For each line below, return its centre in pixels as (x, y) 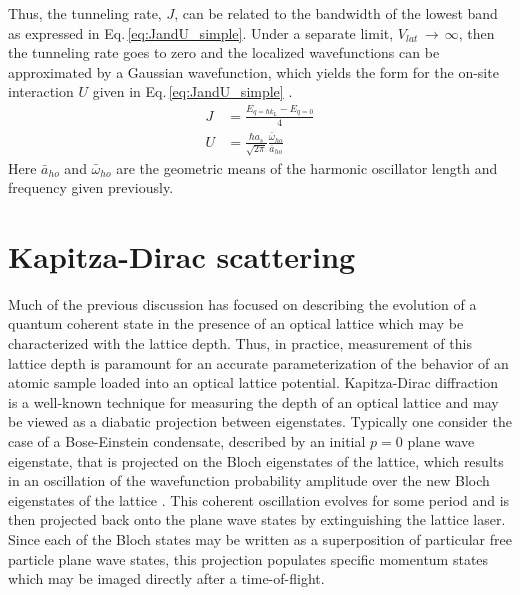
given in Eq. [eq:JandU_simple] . (192, 91)
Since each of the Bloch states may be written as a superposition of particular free (260, 539)
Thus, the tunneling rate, (85, 13)
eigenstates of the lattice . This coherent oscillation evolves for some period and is (259, 499)
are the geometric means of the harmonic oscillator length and (307, 167)
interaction (41, 91)
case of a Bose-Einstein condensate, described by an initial (187, 441)
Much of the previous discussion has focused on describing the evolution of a (242, 303)
